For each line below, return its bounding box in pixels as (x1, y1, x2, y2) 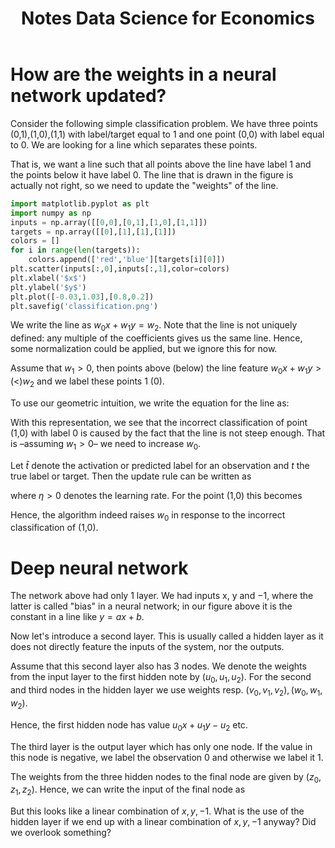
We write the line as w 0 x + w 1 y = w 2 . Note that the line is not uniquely (10, 319, 298, 334)
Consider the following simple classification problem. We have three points (10, 117, 318, 129)
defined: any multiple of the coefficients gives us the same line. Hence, (10, 332, 303, 344)
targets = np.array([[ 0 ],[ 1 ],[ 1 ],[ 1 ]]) (10, 227, 177, 237)
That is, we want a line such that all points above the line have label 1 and (10, 158, 312, 170)
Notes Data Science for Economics (21, 7, 315, 30)
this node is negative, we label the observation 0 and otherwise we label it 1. (10, 751, 324, 763)
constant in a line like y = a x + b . (10, 611, 145, 623)
